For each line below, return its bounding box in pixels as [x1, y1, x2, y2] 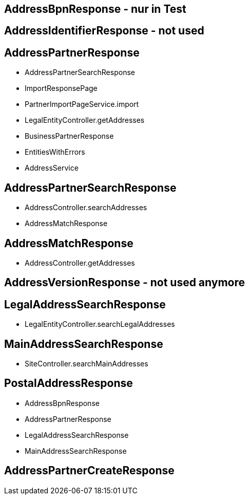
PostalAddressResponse [4, 377, 133, 390]
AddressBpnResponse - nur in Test [4, 3, 186, 15]
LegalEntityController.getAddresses [25, 116, 145, 125]
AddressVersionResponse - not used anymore [4, 276, 245, 289]
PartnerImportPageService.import [25, 100, 139, 109]
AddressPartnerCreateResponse [4, 464, 175, 477]
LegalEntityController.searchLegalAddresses [25, 320, 175, 329]
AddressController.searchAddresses [25, 203, 147, 212]
